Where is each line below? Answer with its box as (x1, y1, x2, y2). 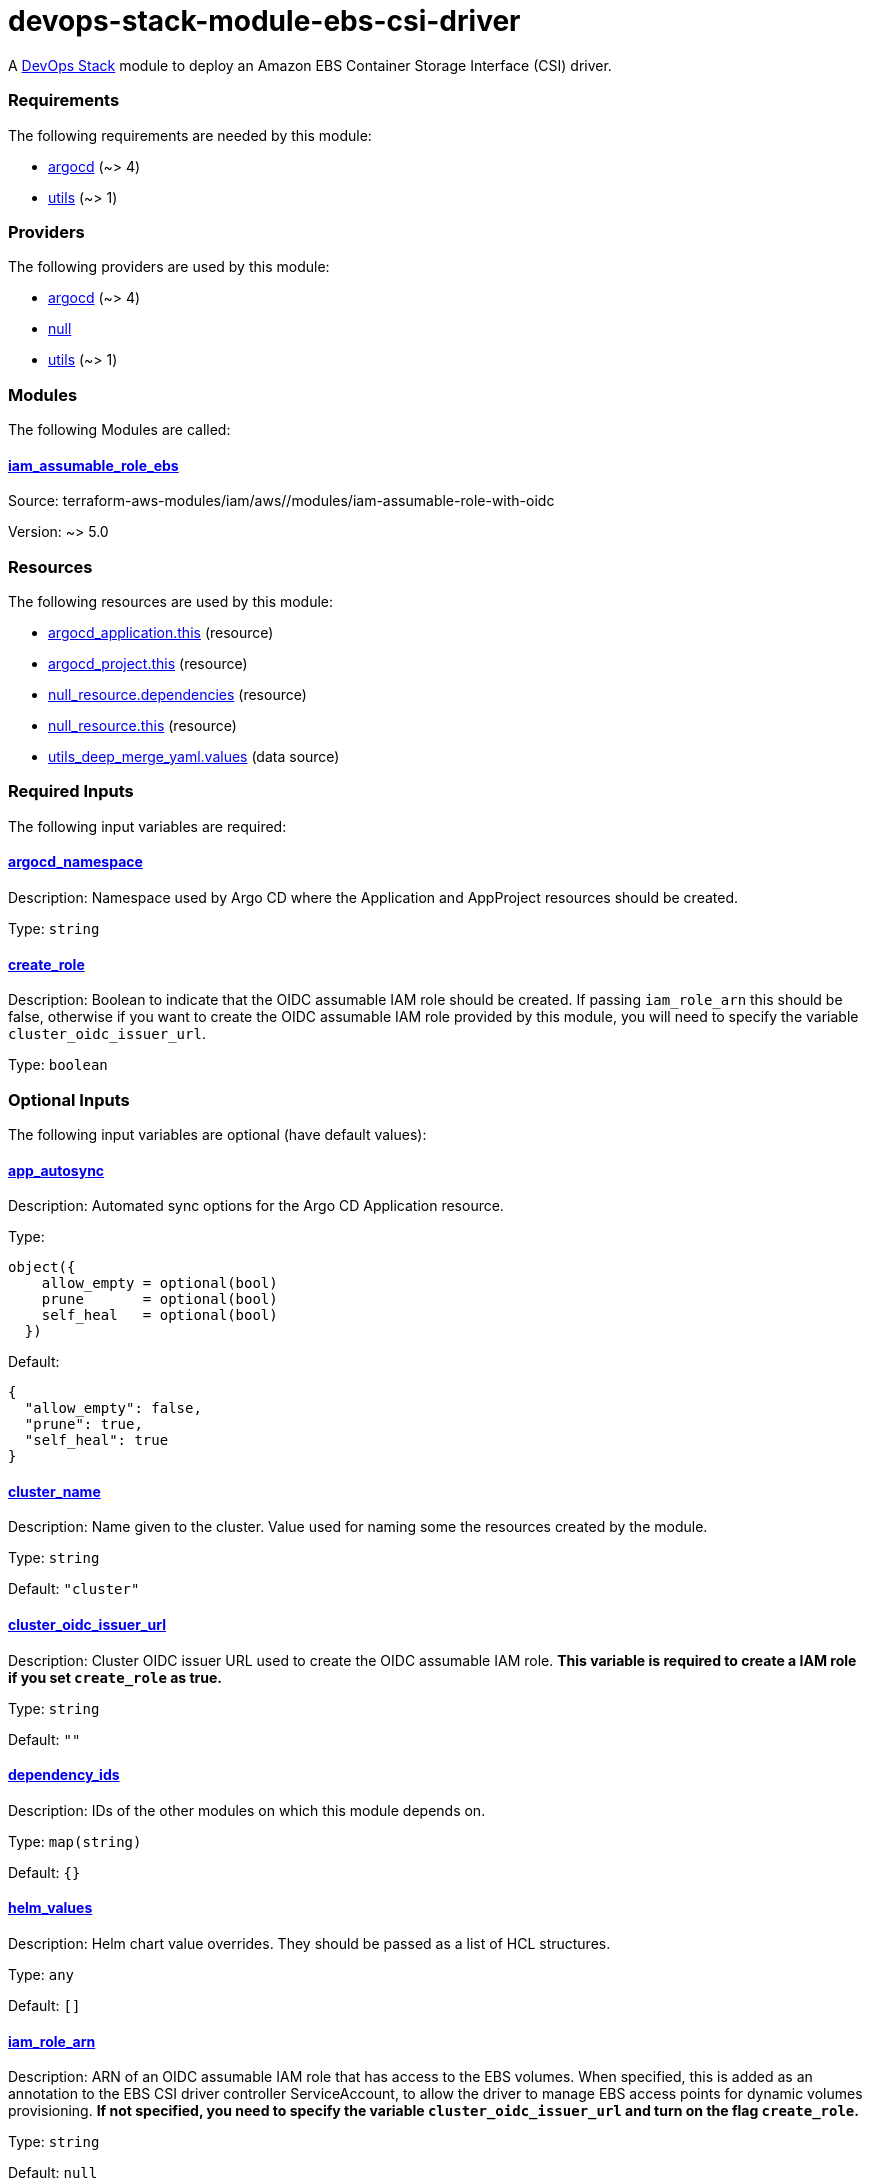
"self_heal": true (24, 1432, 169, 1449)
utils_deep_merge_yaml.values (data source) (48, 747, 340, 765)
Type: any (8, 1966, 75, 1983)
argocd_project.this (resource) (48, 654, 248, 672)
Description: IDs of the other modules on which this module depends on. (8, 1801, 486, 1819)
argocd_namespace (8, 853, 143, 871)
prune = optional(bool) (41, 1291, 278, 1308)
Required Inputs (8, 781, 134, 802)
